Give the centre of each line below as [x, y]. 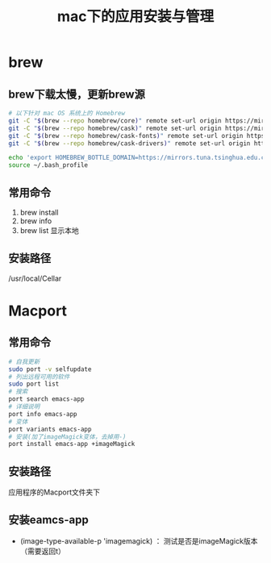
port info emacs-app [43, 414]
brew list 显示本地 [49, 230]
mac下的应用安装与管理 [135, 17]
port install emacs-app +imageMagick [72, 444]
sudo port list [34, 384]
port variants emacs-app [50, 429]
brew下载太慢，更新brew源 [77, 94]
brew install [39, 212]
